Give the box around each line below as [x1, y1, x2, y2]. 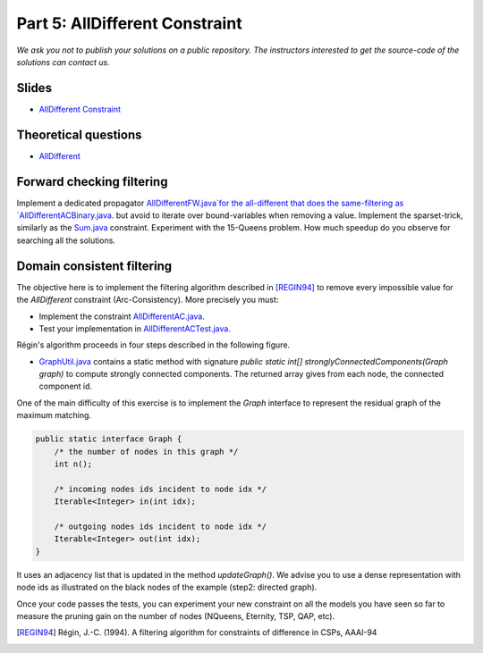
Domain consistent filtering [16, 258, 173, 273]
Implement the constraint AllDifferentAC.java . [38, 311, 206, 322]
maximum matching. [16, 410, 92, 421]
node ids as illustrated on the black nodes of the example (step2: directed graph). [16, 582, 318, 593]
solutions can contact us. [16, 56, 111, 67]
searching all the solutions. [16, 235, 116, 246]
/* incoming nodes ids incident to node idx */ [54, 483, 267, 494]
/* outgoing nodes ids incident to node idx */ [54, 521, 267, 532]
